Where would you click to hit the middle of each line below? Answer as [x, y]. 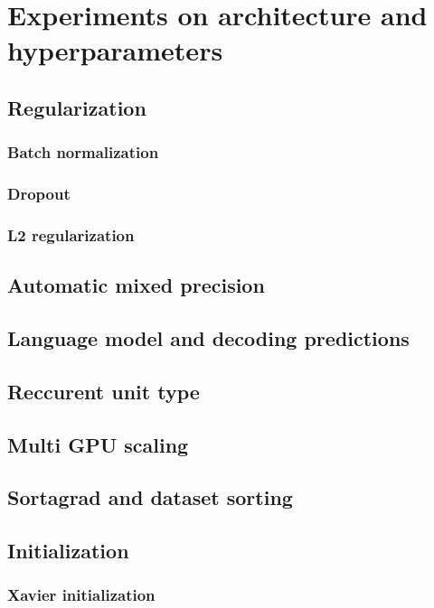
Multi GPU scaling [98, 444]
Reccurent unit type [104, 391]
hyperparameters [115, 50]
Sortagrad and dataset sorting [150, 497]
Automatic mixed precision [136, 285]
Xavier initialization [81, 595]
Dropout [39, 194]
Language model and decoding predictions [208, 338]
